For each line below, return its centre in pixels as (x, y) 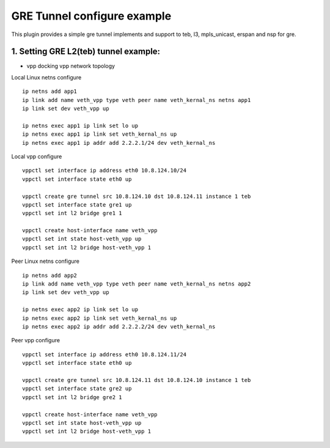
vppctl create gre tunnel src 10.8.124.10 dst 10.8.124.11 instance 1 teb (137, 196)
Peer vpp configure (36, 340)
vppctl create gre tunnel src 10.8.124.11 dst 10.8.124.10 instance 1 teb (137, 380)
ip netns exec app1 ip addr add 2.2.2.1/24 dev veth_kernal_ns (119, 143)
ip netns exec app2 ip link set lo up (80, 310)
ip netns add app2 (50, 275)
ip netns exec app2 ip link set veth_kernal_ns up (100, 318)
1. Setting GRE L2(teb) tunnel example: (86, 52)
